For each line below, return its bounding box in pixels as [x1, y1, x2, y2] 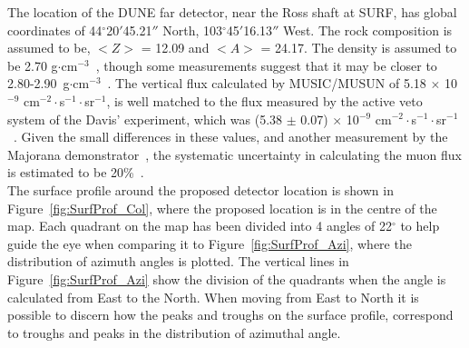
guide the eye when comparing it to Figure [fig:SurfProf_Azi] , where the [7, 234, 412, 253]
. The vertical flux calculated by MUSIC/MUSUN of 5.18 [107, 74, 426, 93]
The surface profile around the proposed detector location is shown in [7, 180, 394, 199]
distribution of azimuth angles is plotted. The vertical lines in [7, 252, 349, 271]
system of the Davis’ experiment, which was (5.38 [7, 109, 283, 128]
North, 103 [162, 20, 223, 39]
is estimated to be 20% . [7, 163, 144, 182]
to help [400, 216, 440, 235]
